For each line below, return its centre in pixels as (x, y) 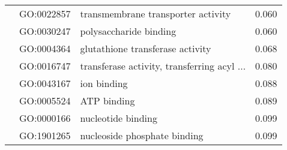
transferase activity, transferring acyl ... (163, 66)
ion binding (104, 83)
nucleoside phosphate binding (142, 135)
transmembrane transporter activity (156, 13)
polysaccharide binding (128, 31)
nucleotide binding (119, 118)
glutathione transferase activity (146, 48)
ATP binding (107, 100)
